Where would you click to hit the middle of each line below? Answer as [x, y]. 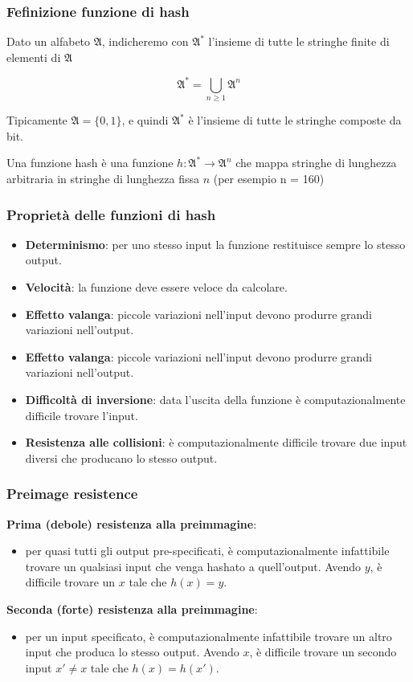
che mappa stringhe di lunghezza [316, 163]
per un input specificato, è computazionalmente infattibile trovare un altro [209, 636]
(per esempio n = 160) [269, 179]
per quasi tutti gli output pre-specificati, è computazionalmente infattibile [207, 551]
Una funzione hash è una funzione [90, 163]
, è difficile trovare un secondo [323, 652]
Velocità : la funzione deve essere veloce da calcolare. [156, 287]
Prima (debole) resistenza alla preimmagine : [132, 523]
